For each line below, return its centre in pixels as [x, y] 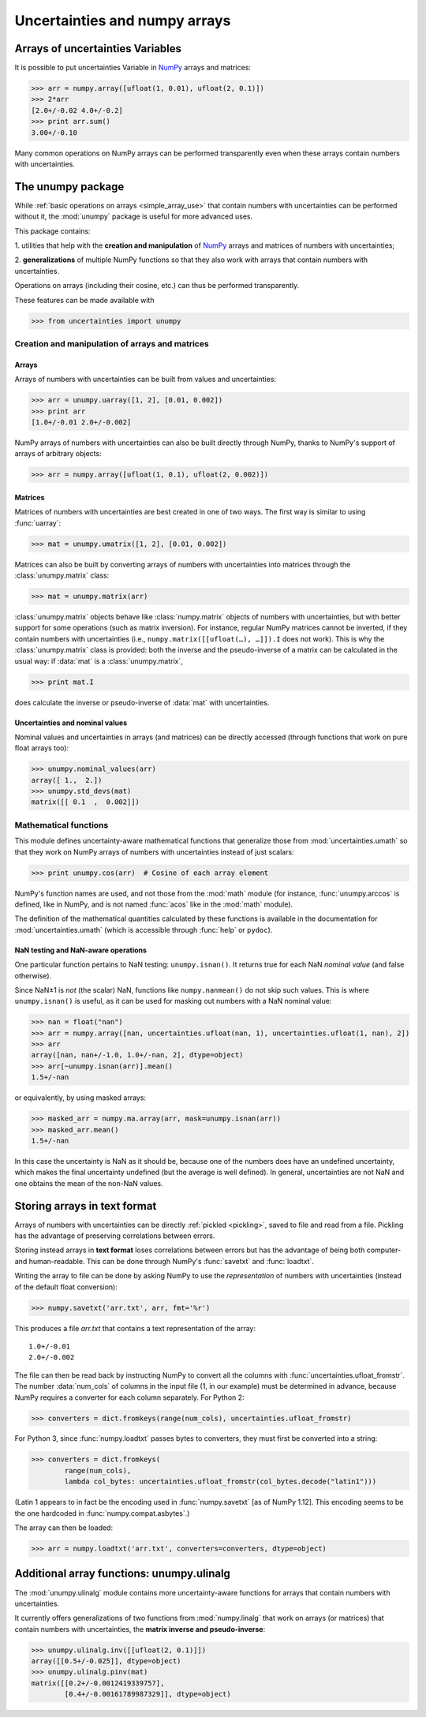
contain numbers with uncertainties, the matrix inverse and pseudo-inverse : [140, 1629]
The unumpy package [69, 187]
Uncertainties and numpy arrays [123, 21]
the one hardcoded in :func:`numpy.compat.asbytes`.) [102, 1513]
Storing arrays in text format [86, 1206]
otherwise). [33, 975]
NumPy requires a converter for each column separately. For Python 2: [129, 1397]
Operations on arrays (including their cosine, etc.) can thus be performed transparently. [157, 286]
